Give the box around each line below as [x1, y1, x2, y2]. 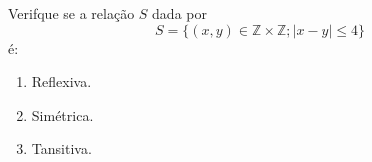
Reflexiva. [31, 71, 92, 92]
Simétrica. [31, 104, 94, 125]
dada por [152, 3, 207, 23]
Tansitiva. [31, 138, 92, 159]
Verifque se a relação [8, 3, 135, 23]
